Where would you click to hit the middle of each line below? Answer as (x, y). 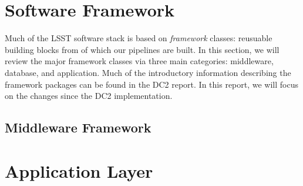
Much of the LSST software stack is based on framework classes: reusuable (139, 38)
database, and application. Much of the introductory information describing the (148, 72)
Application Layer (79, 170)
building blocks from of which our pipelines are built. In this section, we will (142, 49)
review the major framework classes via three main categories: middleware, (139, 61)
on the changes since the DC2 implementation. (89, 96)
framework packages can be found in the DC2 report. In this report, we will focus (151, 84)
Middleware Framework (78, 127)
